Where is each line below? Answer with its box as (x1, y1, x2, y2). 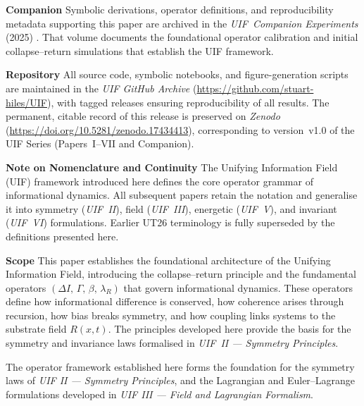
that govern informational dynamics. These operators (123, 280, 353, 295)
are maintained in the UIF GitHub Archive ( (6, 80, 197, 95)
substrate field (6, 321, 67, 336)
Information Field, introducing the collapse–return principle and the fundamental (6, 266, 356, 281)
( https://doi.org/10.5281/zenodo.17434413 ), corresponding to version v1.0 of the (6, 122, 355, 137)
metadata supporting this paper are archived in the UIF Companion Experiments (6, 16, 358, 30)
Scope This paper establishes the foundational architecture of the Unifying (6, 252, 331, 267)
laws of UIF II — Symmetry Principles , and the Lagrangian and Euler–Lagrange (6, 373, 356, 388)
